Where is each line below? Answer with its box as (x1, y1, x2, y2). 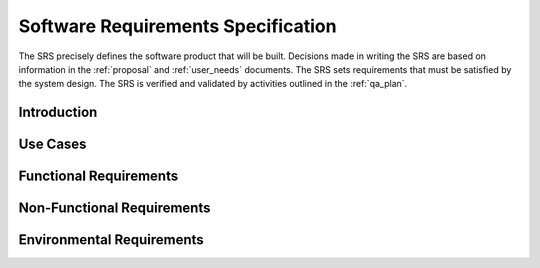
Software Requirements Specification (18, 15, 337, 37)
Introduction (18, 104, 98, 121)
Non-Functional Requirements (18, 200, 211, 217)
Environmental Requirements (18, 231, 204, 249)
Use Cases (18, 136, 87, 153)
